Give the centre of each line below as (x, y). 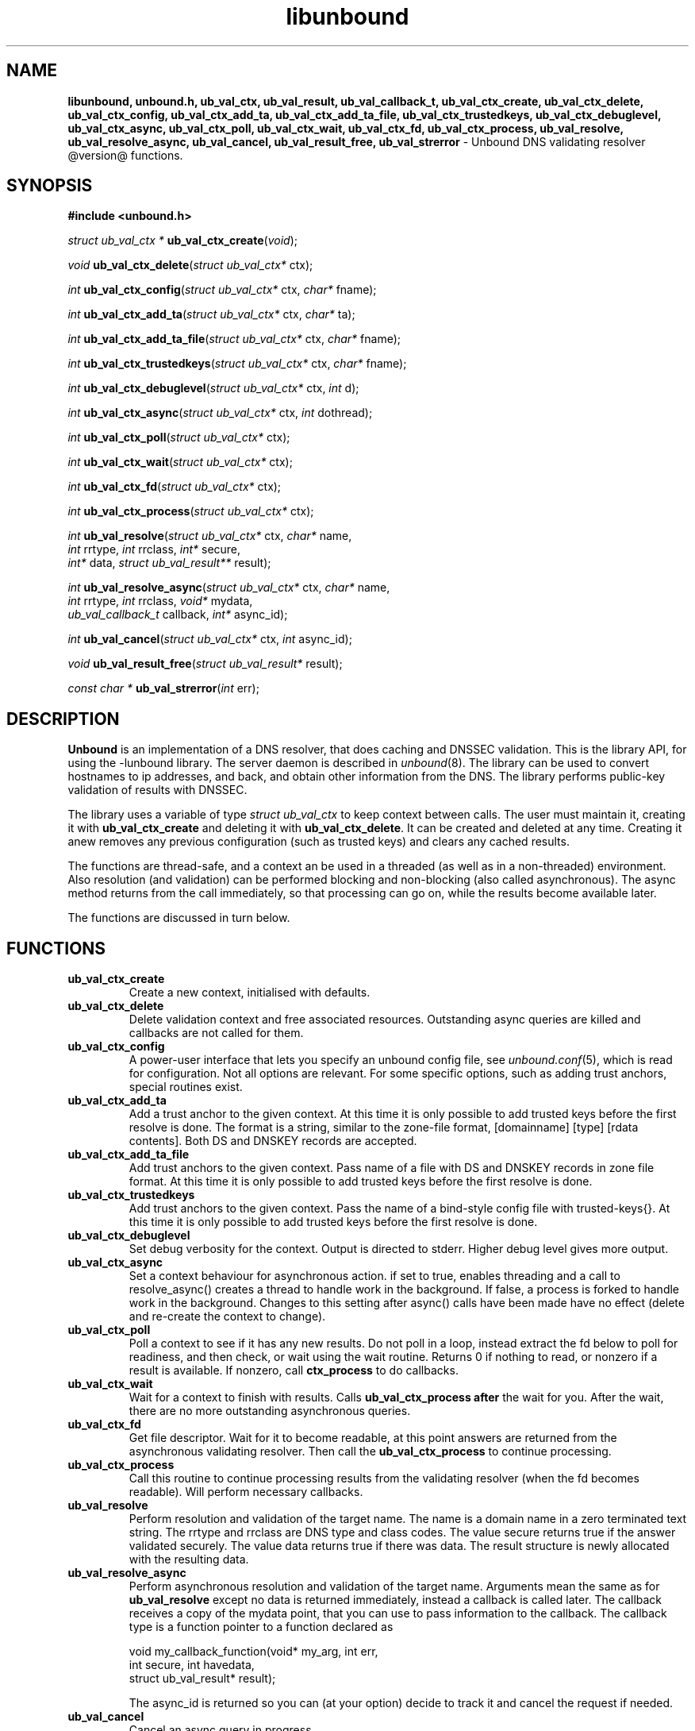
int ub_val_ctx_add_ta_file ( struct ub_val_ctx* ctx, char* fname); (234, 339)
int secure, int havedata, (192, 1665)
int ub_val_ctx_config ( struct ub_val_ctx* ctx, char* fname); (222, 290)
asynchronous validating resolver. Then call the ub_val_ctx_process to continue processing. (370, 1451)
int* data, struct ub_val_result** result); (169, 563)
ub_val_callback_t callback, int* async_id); (178, 615)
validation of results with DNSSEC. (157, 790)
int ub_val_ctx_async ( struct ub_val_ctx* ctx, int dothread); (220, 413)
